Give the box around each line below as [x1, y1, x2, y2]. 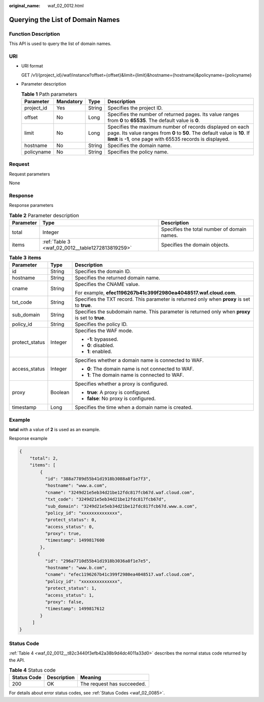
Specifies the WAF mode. [75, 328, 133, 334]
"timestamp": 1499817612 [44, 606, 105, 612]
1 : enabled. [87, 348, 112, 355]
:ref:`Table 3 [42, 238, 71, 245]
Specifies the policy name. [108, 148, 169, 155]
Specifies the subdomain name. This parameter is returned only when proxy [75, 308, 250, 315]
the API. [9, 657, 25, 663]
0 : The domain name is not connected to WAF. [87, 366, 194, 373]
